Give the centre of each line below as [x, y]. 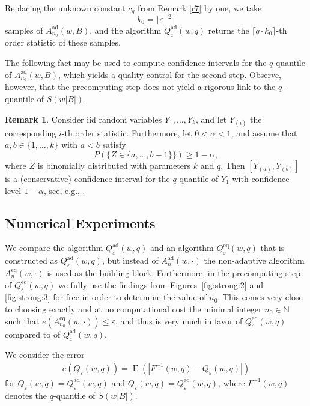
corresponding [31, 132]
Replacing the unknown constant [65, 8]
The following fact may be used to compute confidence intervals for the [136, 62]
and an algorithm [182, 248]
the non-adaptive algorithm [254, 260]
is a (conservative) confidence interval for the [87, 178]
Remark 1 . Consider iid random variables [84, 119]
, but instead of [130, 260]
